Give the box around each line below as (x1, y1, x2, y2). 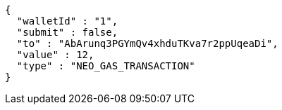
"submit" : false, (16, 27, 118, 38)
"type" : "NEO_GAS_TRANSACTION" (16, 60, 195, 71)
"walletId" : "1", (16, 15, 118, 27)
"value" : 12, (16, 49, 94, 60)
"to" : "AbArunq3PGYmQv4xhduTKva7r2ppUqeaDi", (16, 38, 278, 49)
